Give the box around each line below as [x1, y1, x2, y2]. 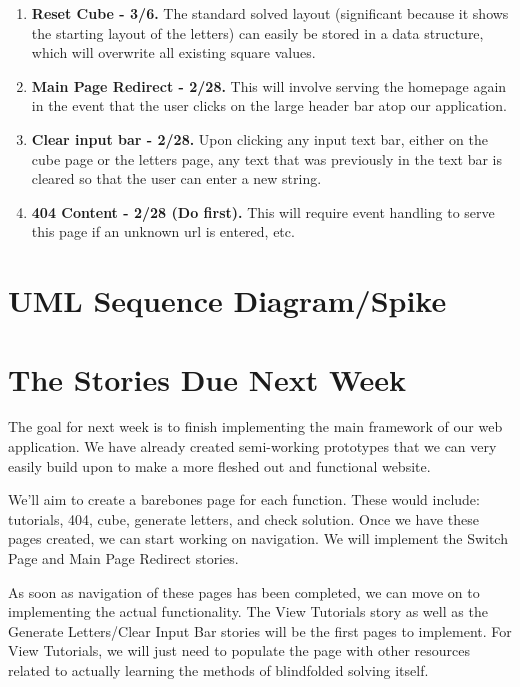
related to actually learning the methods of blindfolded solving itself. [8, 659, 429, 680]
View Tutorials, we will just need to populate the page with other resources [8, 640, 471, 661]
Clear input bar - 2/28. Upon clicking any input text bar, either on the [31, 128, 488, 149]
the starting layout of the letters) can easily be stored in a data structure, [31, 22, 484, 43]
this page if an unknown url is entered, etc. [31, 221, 295, 242]
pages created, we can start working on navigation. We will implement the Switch [8, 528, 508, 549]
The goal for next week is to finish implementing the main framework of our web [8, 416, 503, 437]
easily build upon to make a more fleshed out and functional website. [8, 455, 431, 476]
